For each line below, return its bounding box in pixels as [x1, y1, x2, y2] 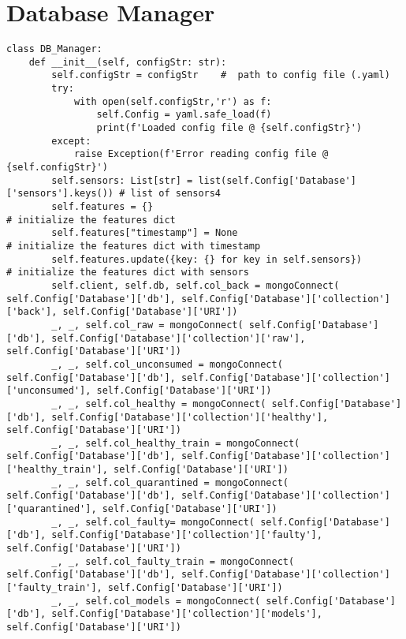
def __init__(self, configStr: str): [28, 56, 227, 68]
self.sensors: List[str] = [51, 174, 193, 186]
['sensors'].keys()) [6, 188, 114, 200]
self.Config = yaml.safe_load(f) [96, 109, 272, 121]
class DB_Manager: [6, 43, 102, 55]
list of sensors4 [130, 188, 222, 200]
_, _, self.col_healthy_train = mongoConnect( [51, 437, 300, 449]
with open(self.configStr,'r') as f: [73, 95, 272, 107]
